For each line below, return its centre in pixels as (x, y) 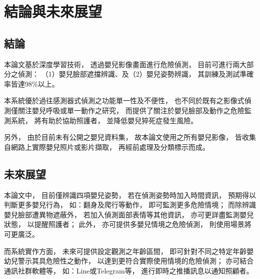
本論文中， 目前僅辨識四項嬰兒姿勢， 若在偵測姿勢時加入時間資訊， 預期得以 (130, 195)
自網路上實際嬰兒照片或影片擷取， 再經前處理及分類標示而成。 (107, 147)
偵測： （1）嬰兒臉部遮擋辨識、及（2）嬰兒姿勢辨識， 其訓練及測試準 (132, 74)
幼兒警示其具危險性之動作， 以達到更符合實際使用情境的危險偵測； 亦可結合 (129, 261)
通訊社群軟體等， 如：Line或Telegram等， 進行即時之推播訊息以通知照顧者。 (129, 270)
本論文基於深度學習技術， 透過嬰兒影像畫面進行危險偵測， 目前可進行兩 (122, 64)
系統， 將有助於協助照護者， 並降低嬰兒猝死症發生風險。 (104, 120)
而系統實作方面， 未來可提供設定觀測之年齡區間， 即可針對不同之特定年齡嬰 (129, 251)
